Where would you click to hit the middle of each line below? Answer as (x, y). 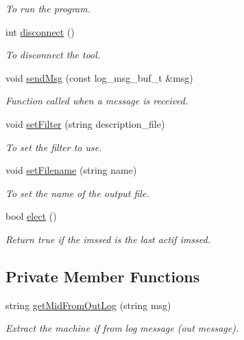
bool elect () (31, 216)
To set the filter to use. (54, 147)
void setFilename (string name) (71, 170)
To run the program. (48, 8)
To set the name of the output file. (77, 193)
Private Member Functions (103, 276)
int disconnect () (40, 31)
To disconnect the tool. (53, 55)
